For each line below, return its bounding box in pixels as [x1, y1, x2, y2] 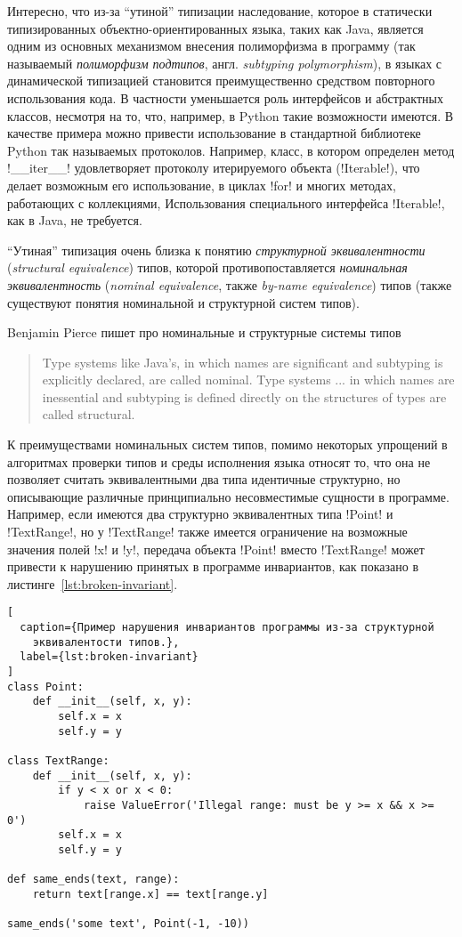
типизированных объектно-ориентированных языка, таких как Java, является [7, 19, 424, 37]
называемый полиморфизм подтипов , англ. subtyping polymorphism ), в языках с [7, 53, 442, 72]
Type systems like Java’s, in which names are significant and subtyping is [42, 352, 443, 371]
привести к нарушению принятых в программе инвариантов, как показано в [7, 557, 419, 576]
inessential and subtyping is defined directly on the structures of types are [42, 387, 447, 406]
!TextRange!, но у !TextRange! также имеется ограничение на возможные [7, 522, 408, 541]
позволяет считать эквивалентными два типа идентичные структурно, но [7, 470, 401, 489]
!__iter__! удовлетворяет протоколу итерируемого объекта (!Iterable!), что [7, 158, 420, 177]
